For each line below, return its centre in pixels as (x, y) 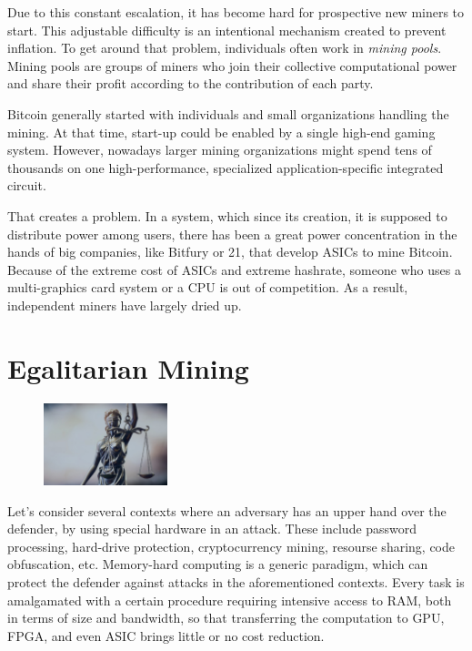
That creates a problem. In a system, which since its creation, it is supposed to (227, 215)
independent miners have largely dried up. (125, 305)
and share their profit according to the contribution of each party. (191, 83)
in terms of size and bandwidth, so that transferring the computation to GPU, (226, 618)
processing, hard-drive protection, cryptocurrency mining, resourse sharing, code (231, 546)
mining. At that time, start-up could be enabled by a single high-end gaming (221, 132)
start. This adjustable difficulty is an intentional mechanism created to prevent (227, 30)
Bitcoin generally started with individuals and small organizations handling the (228, 113)
